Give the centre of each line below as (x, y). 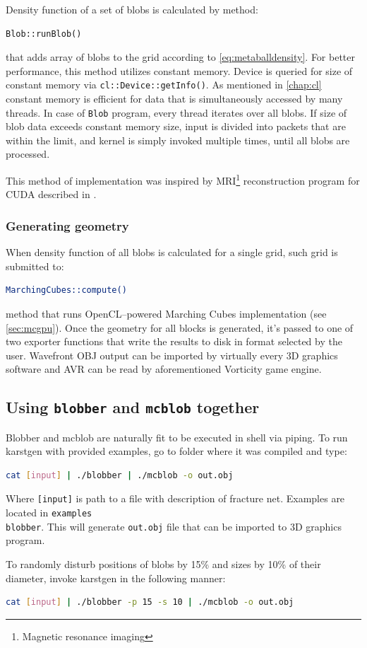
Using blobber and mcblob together (133, 407)
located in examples (49, 513)
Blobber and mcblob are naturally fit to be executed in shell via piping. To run (177, 437)
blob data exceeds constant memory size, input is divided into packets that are (176, 126)
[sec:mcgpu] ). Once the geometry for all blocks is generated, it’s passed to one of (180, 327)
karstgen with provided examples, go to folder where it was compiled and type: (176, 451)
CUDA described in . (51, 194)
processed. (28, 154)
